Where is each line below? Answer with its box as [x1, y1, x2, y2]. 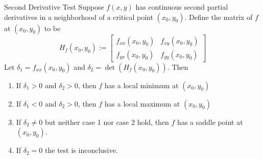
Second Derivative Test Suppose [4, 2, 104, 12]
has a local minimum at [104, 79, 179, 90]
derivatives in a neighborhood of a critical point [4, 11, 153, 22]
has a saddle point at [177, 116, 243, 127]
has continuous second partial [135, 2, 228, 12]
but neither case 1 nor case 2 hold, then [45, 116, 169, 127]
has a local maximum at [104, 98, 180, 109]
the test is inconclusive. [45, 145, 118, 155]
